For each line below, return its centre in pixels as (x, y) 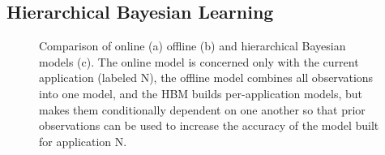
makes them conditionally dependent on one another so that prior (202, 109)
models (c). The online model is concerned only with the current (199, 61)
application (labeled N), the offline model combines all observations (206, 77)
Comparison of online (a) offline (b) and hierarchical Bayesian (192, 46)
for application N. (83, 141)
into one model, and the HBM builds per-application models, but (201, 93)
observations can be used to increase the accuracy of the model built (209, 125)
